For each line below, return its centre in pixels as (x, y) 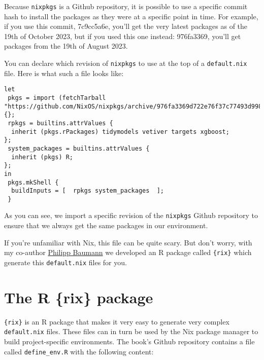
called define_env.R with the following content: (79, 351)
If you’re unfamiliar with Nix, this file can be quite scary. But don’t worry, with (128, 242)
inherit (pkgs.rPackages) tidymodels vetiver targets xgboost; (120, 132)
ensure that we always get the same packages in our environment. (106, 225)
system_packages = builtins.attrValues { (79, 148)
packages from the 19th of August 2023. (66, 46)
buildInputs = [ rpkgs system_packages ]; (88, 191)
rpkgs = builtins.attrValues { (60, 123)
